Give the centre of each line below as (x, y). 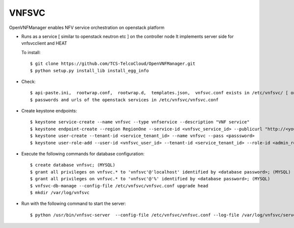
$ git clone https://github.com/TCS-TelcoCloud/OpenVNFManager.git (113, 64)
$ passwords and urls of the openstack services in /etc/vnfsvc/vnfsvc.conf (124, 100)
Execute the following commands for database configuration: (83, 154)
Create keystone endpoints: (49, 111)
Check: (29, 82)
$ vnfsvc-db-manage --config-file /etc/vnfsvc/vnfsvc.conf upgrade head (119, 186)
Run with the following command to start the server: (74, 203)
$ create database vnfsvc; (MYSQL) (73, 165)
